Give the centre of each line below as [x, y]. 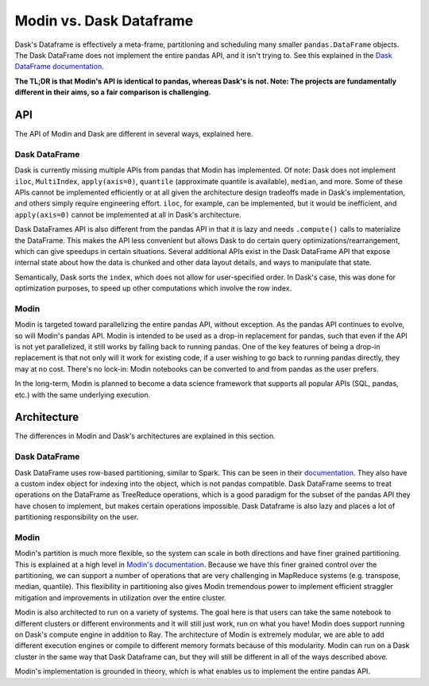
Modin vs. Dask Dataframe [104, 21]
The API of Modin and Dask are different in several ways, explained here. [134, 134]
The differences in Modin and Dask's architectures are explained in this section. [145, 436]
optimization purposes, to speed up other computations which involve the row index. [153, 288]
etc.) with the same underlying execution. [83, 395]
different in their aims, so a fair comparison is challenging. [113, 92]
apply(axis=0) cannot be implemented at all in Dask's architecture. [128, 214]
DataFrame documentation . [59, 67]
